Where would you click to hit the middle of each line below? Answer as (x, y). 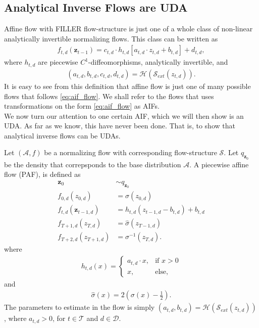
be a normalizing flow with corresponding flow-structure (131, 152)
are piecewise (58, 62)
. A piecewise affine (219, 164)
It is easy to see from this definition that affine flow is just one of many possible (127, 86)
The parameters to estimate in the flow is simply (80, 307)
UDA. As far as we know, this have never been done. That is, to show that (120, 126)
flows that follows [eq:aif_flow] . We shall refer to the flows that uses (109, 96)
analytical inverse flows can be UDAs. (62, 135)
